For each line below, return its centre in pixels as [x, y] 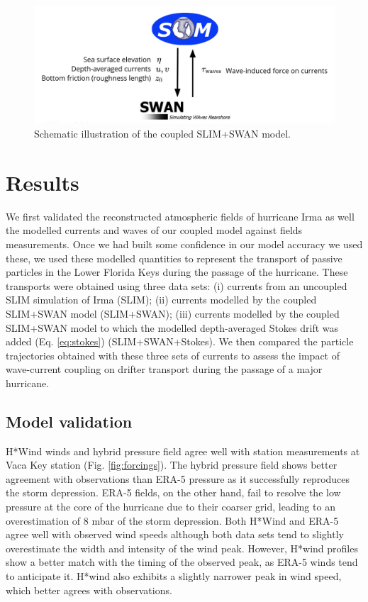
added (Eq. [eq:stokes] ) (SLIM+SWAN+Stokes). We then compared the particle [180, 341]
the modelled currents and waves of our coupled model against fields [154, 230]
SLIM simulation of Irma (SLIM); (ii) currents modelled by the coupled [161, 300]
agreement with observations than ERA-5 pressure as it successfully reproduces [178, 478]
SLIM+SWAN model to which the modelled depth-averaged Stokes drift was [172, 327]
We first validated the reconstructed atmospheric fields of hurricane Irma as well [180, 216]
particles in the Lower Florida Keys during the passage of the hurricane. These [177, 272]
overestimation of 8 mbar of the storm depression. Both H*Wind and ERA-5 [172, 520]
